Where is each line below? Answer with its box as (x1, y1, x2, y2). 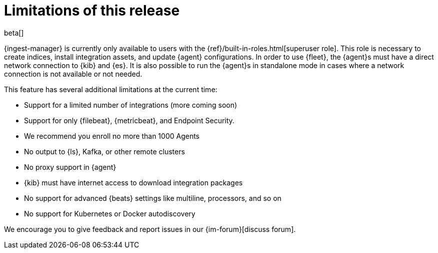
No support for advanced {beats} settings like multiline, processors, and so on (24, 193, 281, 202)
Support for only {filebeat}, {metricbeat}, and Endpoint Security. (24, 116, 234, 125)
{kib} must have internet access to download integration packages (24, 178, 243, 187)
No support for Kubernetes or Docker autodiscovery (24, 209, 195, 218)
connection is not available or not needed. (4, 69, 142, 78)
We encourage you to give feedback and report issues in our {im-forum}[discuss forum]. (4, 224, 296, 233)
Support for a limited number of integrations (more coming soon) (24, 100, 237, 109)
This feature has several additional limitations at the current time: (4, 85, 217, 94)
